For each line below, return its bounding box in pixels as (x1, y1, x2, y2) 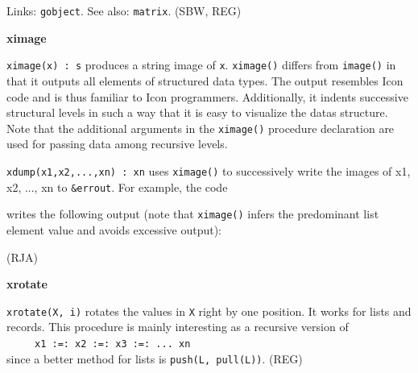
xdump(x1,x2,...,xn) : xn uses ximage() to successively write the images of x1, (6, 162, 411, 179)
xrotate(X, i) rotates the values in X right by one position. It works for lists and (6, 302, 412, 319)
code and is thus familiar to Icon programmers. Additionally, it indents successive (6, 88, 408, 105)
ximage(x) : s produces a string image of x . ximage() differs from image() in (6, 56, 396, 73)
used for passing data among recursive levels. (6, 135, 228, 152)
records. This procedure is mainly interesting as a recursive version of (6, 318, 349, 335)
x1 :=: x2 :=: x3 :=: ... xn (35, 338, 191, 350)
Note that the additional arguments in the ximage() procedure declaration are (6, 119, 395, 136)
